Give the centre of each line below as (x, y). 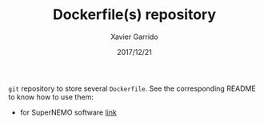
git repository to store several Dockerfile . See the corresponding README (132, 88)
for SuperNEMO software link (68, 112)
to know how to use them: (51, 96)
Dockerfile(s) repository (134, 15)
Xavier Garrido (134, 37)
